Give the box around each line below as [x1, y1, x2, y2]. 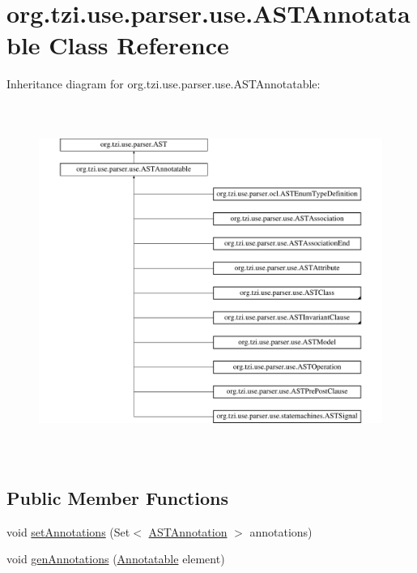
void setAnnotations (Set [6, 523, 130, 540]
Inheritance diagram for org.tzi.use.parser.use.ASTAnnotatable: [6, 75, 321, 92]
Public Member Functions [6, 485, 228, 510]
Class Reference [49, 28, 229, 62]
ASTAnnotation [148, 523, 228, 540]
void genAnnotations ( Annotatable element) [6, 550, 225, 567]
